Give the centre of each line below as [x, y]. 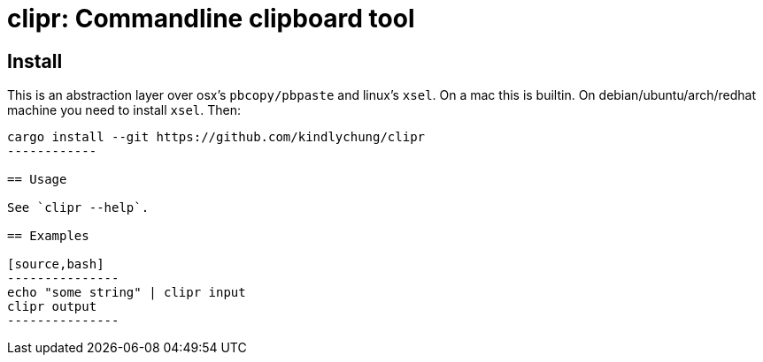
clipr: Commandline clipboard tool [211, 19]
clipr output [52, 307]
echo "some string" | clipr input [127, 293]
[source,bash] [56, 264]
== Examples [48, 236]
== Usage [37, 180]
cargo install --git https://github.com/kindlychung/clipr [216, 137]
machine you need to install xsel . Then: [124, 110]
